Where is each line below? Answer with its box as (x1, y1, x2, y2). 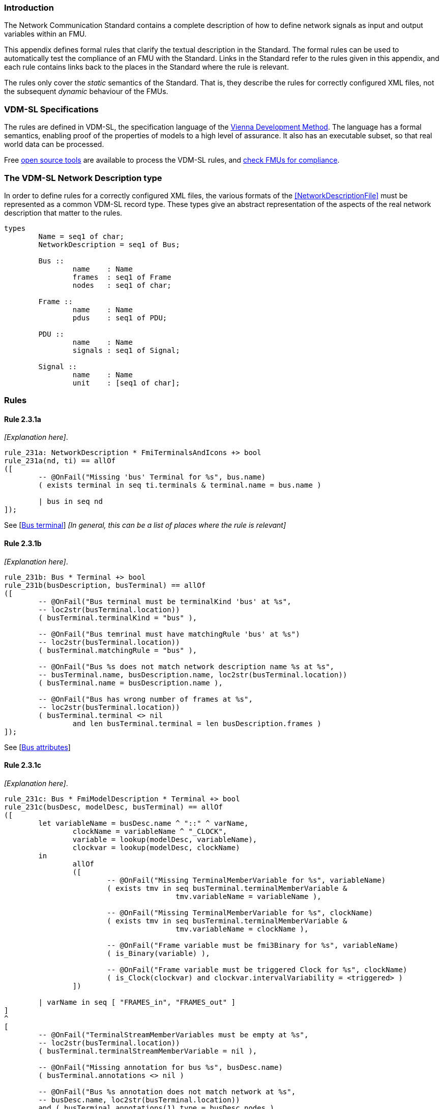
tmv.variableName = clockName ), (175, 924, 309, 933)
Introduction (4, 3, 54, 13)
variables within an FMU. (4, 29, 87, 39)
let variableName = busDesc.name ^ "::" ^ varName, (38, 819, 249, 827)
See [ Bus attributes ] (4, 742, 71, 752)
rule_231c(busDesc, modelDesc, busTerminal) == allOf (4, 802, 223, 811)
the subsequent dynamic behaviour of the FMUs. (4, 87, 168, 96)
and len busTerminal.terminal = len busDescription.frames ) (72, 719, 321, 728)
